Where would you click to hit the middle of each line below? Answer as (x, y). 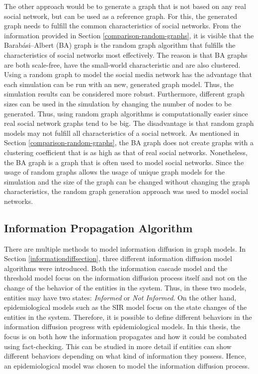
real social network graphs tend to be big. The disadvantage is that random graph (129, 123)
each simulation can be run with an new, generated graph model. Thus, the (119, 84)
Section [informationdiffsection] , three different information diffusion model (118, 258)
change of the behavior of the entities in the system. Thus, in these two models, (125, 288)
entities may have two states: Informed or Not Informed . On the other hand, (120, 297)
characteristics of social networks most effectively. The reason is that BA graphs (126, 54)
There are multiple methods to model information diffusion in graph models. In (125, 248)
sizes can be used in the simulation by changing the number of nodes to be (118, 103)
